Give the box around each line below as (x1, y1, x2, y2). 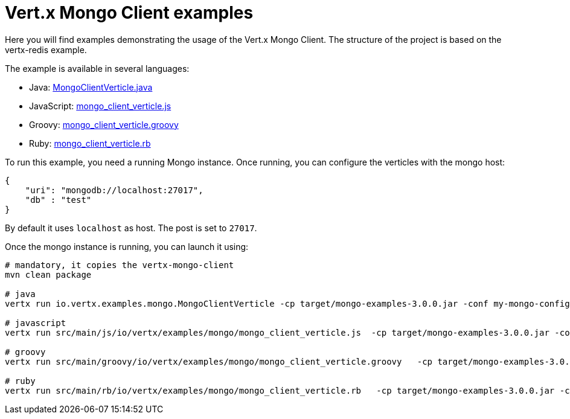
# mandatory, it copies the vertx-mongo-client (5, 260, 234, 270)
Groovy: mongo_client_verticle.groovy (29, 119, 179, 130)
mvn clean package (5, 269, 92, 280)
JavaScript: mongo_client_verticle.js (29, 100, 171, 111)
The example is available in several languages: (5, 63, 190, 74)
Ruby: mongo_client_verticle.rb (29, 138, 151, 149)
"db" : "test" (25, 194, 92, 205)
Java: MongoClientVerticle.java (29, 82, 153, 92)
